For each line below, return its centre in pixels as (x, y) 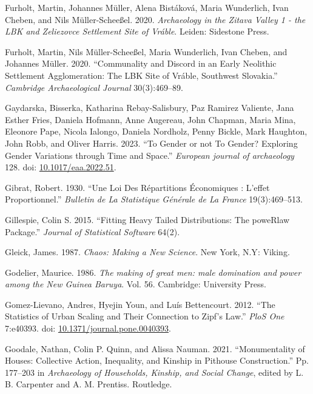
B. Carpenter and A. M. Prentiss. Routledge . (89, 384)
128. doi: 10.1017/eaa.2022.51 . (61, 167)
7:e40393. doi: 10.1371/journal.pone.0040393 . (88, 328)
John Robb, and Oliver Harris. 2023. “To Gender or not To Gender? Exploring (151, 143)
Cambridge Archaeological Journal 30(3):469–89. (94, 87)
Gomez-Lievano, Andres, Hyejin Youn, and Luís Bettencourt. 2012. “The (140, 304)
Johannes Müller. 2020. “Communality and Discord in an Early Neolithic (141, 63)
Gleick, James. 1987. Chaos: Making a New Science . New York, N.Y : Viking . (147, 252)
